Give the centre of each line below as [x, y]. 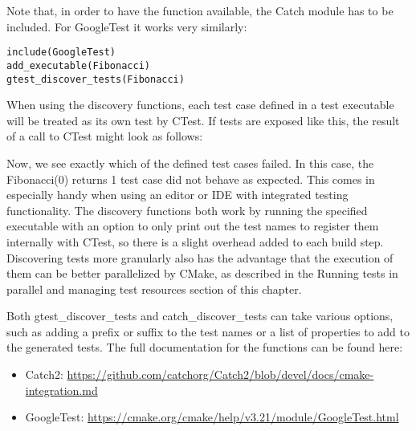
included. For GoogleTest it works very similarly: [127, 26]
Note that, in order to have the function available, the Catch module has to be [200, 10]
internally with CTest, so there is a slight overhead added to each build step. [195, 241]
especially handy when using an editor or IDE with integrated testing [177, 195]
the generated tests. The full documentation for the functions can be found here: [205, 347]
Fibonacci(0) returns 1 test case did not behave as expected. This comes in [191, 179]
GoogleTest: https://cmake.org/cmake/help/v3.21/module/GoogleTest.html [212, 417]
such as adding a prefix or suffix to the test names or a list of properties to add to [208, 331]
